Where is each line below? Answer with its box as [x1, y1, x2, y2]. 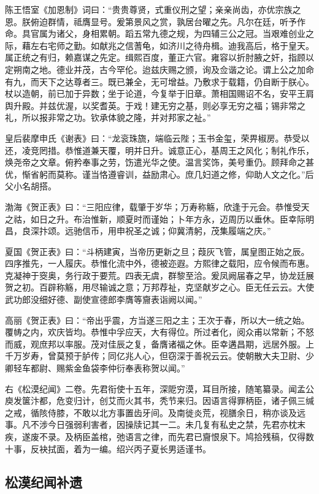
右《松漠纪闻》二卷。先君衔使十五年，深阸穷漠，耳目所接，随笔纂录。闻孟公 [5, 382, 314, 395]
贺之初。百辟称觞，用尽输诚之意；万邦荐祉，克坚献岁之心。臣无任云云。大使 [5, 281, 314, 294]
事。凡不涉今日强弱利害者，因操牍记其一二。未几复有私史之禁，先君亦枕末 [5, 418, 306, 431]
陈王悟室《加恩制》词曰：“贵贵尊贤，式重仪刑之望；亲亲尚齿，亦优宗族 [5, 3, 293, 15]
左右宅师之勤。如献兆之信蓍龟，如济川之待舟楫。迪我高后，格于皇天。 [30, 39, 314, 51]
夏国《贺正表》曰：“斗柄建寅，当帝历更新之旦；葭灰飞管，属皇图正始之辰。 [5, 245, 310, 257]
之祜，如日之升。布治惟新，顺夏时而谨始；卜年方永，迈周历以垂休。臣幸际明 [5, 212, 314, 225]
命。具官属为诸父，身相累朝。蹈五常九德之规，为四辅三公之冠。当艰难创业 [5, 27, 306, 40]
